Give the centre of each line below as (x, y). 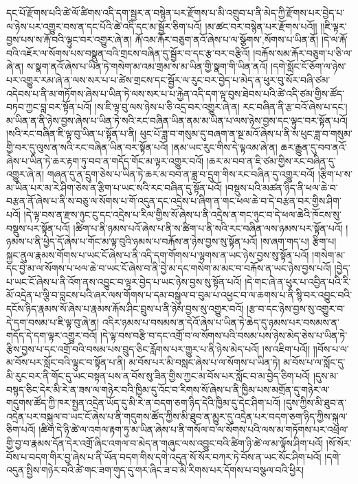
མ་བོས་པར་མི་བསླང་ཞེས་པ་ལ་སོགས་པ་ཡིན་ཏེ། (204, 362)
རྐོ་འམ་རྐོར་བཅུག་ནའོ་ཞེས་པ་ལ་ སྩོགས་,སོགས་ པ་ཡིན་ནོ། (227, 39)
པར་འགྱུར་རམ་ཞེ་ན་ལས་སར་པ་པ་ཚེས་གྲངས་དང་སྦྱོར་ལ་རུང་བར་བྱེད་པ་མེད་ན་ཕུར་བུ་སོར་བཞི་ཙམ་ (168, 79)
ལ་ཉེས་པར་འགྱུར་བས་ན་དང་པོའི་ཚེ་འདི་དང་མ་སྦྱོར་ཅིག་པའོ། (104, 26)
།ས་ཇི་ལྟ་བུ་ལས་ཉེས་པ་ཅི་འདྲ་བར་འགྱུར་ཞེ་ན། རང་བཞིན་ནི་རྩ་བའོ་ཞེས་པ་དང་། (221, 107)
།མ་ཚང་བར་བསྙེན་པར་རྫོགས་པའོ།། (261, 26)
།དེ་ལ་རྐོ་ (334, 39)
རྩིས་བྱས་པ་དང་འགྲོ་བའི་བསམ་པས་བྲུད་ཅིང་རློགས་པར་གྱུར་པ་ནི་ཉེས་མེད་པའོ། (133, 348)
